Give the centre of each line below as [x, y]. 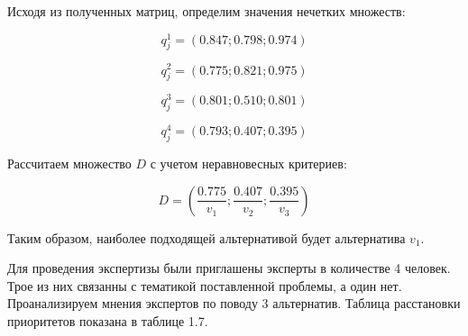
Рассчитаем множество [69, 163]
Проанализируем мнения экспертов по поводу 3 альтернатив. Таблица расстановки [234, 303]
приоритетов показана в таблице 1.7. [108, 321]
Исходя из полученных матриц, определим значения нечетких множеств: [206, 11]
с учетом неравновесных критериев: [248, 163]
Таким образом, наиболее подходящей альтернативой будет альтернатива [206, 237]
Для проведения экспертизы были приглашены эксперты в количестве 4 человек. [229, 268]
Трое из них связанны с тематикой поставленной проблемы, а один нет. [205, 285]
